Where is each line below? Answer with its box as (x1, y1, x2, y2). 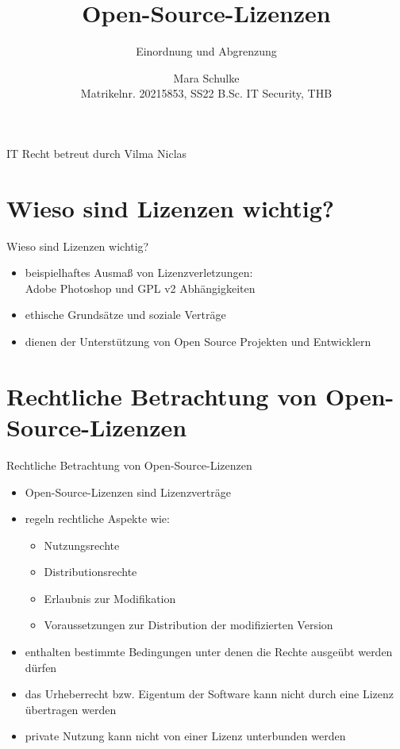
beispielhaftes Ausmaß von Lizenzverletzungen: (25, 264, 253, 281)
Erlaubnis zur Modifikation (44, 590, 176, 606)
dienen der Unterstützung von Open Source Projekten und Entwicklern (25, 333, 371, 349)
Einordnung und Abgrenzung (136, 43, 277, 60)
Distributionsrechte (44, 563, 137, 580)
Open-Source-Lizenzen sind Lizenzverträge (25, 483, 231, 500)
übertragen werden (25, 701, 117, 717)
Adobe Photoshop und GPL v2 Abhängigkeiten (25, 279, 256, 296)
